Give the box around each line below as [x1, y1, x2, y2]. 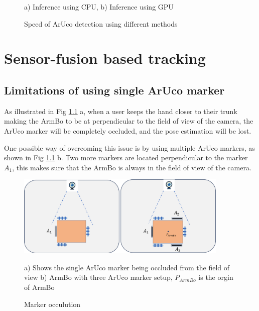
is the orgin [198, 272, 233, 282]
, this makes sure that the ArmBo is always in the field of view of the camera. [12, 162, 251, 172]
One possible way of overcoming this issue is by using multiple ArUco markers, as [4, 142, 255, 153]
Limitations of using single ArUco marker [4, 82, 225, 97]
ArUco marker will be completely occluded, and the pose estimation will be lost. [4, 125, 251, 136]
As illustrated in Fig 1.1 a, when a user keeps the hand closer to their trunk [4, 106, 237, 116]
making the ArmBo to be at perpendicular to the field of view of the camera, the [4, 116, 253, 126]
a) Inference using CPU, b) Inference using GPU [24, 2, 174, 12]
